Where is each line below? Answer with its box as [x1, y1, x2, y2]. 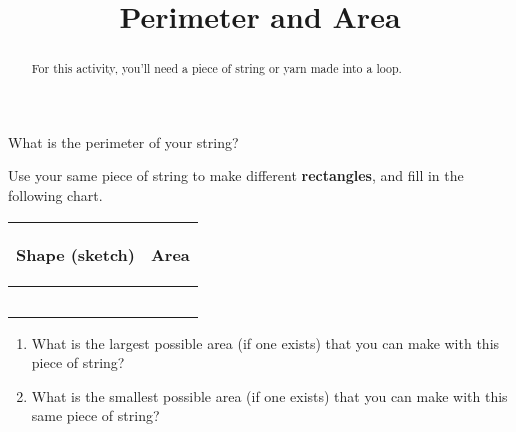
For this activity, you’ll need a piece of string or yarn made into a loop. [31, 60, 402, 77]
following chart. [8, 185, 103, 206]
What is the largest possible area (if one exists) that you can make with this [31, 332, 500, 353]
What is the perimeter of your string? [8, 131, 239, 152]
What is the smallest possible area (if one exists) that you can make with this [31, 385, 508, 406]
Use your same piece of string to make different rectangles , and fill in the [8, 165, 464, 186]
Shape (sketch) [16, 242, 135, 266]
